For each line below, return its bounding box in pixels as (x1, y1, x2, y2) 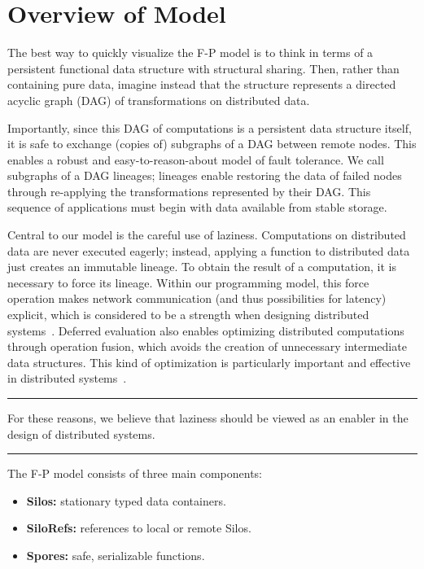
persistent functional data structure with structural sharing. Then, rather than (7, 59, 400, 77)
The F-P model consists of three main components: (7, 465, 262, 482)
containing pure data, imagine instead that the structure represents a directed (7, 76, 396, 93)
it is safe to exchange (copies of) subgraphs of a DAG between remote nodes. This (7, 135, 417, 152)
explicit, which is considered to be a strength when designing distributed (7, 306, 369, 323)
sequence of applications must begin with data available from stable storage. (7, 199, 387, 216)
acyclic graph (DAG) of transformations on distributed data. (7, 91, 310, 108)
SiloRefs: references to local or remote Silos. (26, 519, 251, 536)
